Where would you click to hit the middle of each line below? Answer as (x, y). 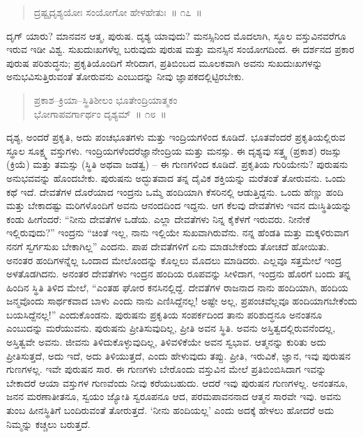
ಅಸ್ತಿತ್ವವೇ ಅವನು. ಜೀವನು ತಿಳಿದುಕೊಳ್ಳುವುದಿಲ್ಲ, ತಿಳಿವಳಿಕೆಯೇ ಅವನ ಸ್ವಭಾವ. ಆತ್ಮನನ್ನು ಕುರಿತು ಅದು (167, 342)
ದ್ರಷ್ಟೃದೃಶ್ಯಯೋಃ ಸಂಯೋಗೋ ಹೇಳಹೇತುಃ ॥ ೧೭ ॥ (118, 12)
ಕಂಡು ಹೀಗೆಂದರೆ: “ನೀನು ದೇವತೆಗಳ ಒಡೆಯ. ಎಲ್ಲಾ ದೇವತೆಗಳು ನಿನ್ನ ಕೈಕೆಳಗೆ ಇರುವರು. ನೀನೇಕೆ (159, 219)
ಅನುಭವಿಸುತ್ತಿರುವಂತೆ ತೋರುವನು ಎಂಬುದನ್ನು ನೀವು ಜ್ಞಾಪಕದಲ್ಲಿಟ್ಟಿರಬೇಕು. (125, 76)
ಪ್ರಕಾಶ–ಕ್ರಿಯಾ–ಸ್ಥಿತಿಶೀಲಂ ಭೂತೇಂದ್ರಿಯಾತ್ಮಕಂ (106, 99)
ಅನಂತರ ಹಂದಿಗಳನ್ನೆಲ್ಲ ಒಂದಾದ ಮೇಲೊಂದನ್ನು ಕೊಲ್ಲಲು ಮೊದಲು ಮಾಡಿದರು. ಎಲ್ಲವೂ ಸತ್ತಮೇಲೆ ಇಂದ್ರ (174, 260)
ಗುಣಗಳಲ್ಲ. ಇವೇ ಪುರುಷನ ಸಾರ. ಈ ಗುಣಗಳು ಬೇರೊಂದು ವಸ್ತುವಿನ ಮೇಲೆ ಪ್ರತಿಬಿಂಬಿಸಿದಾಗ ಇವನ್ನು (167, 369)
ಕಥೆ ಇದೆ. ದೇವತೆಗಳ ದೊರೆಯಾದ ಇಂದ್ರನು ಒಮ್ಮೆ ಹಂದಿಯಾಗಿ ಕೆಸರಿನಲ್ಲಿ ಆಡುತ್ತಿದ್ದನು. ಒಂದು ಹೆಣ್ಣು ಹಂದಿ (175, 191)
